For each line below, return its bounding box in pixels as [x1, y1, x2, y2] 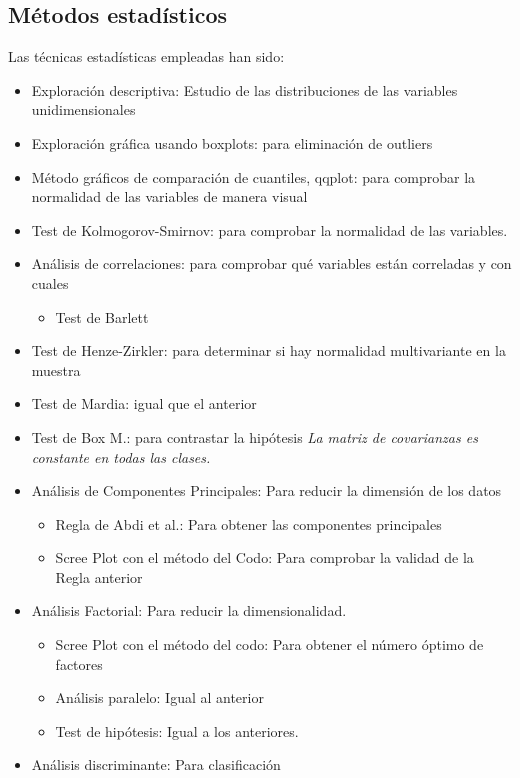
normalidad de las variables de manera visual [31, 186, 308, 207]
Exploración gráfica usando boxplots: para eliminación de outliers [31, 132, 433, 153]
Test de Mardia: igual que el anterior [31, 393, 257, 414]
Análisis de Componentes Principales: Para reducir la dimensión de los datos [31, 480, 502, 501]
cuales [31, 272, 69, 293]
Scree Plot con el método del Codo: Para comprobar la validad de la [55, 547, 474, 568]
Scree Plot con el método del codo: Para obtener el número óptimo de [55, 634, 484, 655]
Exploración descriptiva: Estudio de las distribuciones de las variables [31, 79, 458, 100]
